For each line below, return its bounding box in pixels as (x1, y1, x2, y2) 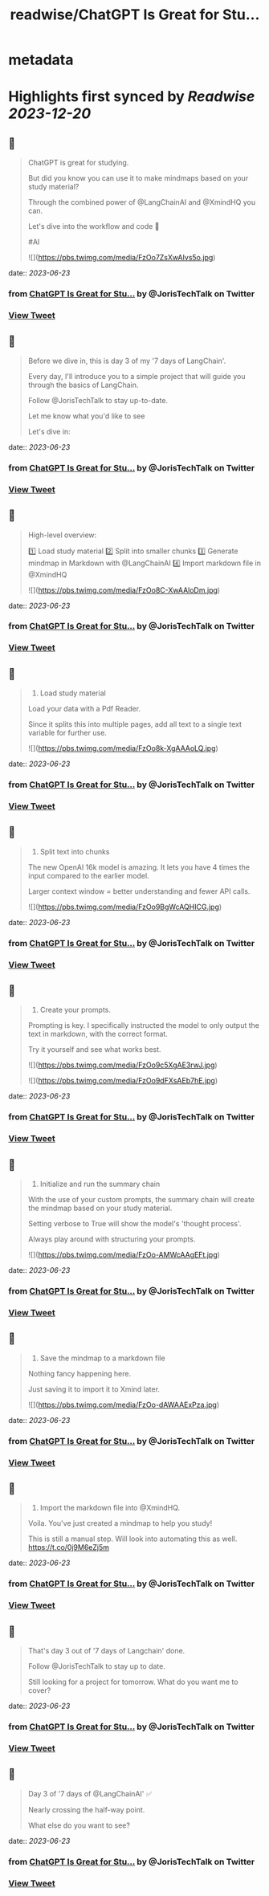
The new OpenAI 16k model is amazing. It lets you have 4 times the (27, 862, 251, 872)
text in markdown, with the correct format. (27, 1030, 169, 1039)
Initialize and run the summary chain (39, 1179, 161, 1189)
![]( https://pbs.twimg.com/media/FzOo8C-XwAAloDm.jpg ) (27, 585, 221, 595)
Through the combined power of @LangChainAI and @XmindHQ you (27, 198, 256, 207)
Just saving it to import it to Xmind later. (27, 1384, 161, 1394)
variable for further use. (27, 728, 107, 738)
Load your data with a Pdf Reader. (27, 704, 141, 714)
